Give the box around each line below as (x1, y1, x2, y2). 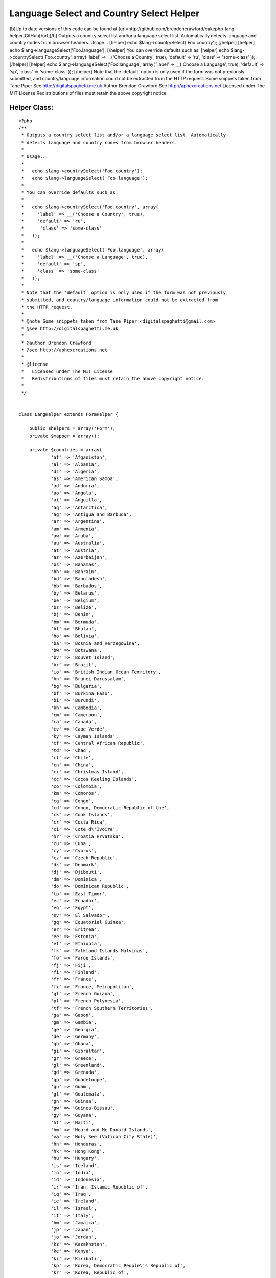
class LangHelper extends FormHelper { (18, 412, 119, 417)
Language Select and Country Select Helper (9, 8, 200, 19)
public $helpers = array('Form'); (29, 426, 116, 431)
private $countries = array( (29, 447, 102, 453)
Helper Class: (9, 103, 54, 112)
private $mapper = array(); (29, 432, 100, 439)
